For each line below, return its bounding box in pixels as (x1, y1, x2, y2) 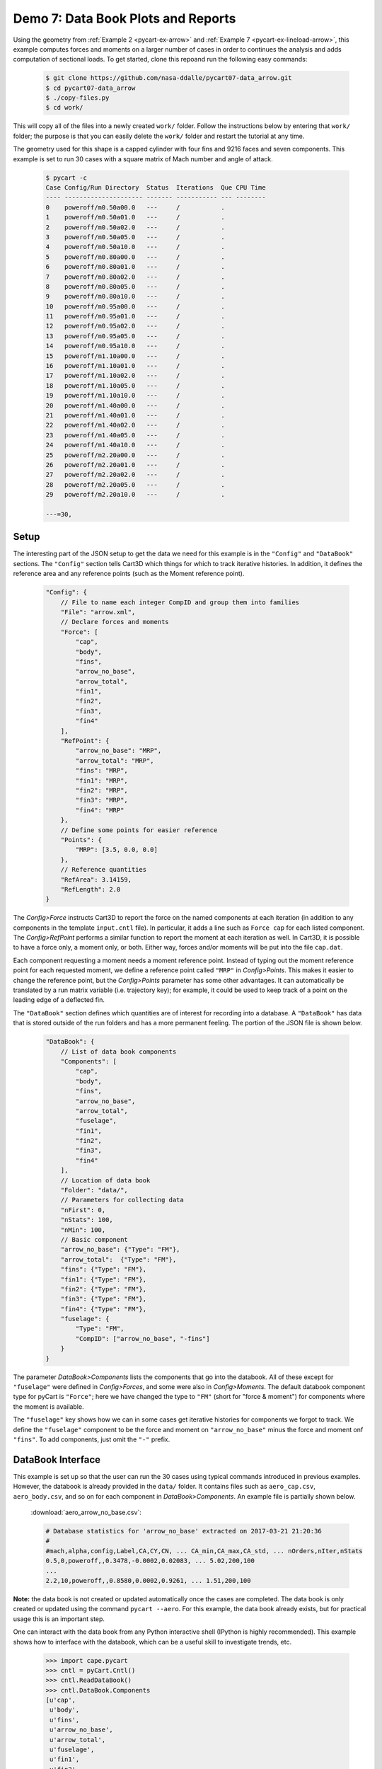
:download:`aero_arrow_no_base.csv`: (30, 1508, 141, 1517)
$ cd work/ (45, 103, 83, 112)
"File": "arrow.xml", (60, 608, 136, 616)
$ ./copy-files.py (45, 94, 110, 102)
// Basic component (60, 1235, 129, 1243)
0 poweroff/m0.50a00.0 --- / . (45, 203, 226, 212)
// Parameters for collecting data (60, 1196, 184, 1204)
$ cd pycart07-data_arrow (45, 83, 136, 92)
